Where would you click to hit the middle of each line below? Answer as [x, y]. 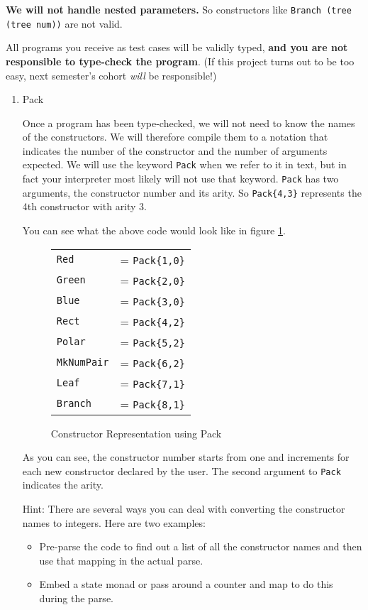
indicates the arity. [63, 485]
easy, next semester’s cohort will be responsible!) [111, 75]
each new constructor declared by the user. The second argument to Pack [182, 470]
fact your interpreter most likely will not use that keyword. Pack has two [180, 179]
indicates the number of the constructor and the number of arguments [175, 150]
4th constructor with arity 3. [85, 206]
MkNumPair [83, 363]
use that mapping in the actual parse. [121, 560]
